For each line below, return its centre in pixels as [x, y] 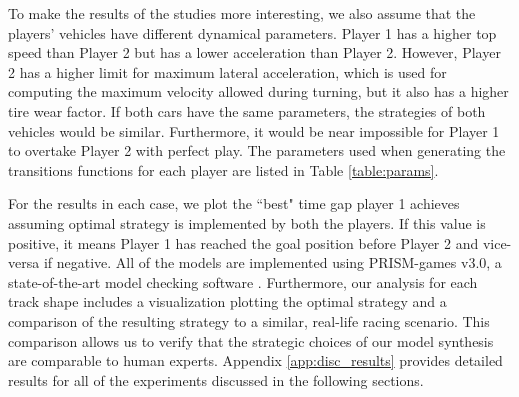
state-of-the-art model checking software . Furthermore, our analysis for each [243, 281]
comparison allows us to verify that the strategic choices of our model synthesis [251, 340]
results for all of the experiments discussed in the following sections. [216, 379]
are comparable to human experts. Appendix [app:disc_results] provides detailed [255, 360]
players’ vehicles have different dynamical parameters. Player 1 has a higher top [252, 32]
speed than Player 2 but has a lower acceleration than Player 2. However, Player [254, 52]
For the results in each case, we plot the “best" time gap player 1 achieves [234, 203]
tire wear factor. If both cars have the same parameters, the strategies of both [247, 110]
